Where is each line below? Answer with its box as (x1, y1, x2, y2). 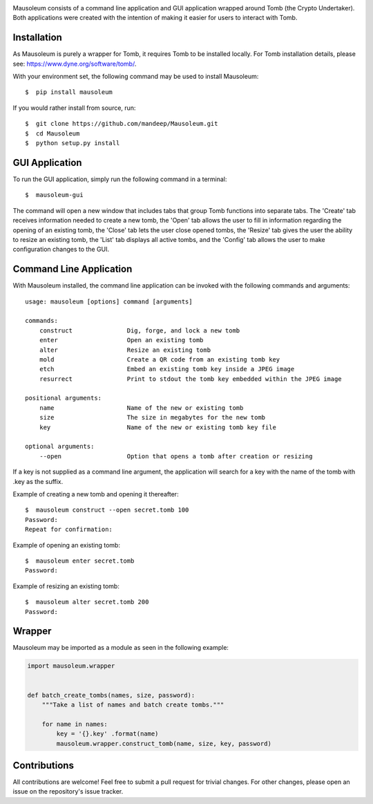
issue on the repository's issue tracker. (12, 787, 124, 796)
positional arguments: (25, 394, 102, 402)
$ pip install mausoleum (25, 88, 113, 96)
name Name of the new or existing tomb (39, 404, 244, 411)
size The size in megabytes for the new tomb (39, 413, 266, 422)
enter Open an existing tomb (39, 336, 204, 344)
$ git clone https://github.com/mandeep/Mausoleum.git (25, 120, 218, 128)
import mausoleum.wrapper (27, 662, 115, 670)
